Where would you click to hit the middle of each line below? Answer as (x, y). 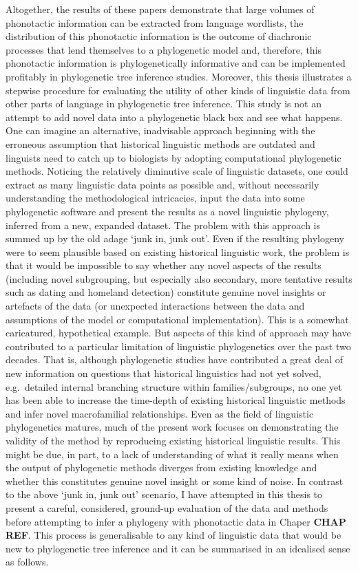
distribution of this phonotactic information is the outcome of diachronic (159, 36)
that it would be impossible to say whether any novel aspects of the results (164, 265)
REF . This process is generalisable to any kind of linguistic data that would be (173, 535)
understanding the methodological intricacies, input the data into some (155, 198)
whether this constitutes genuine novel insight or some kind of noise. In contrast (175, 481)
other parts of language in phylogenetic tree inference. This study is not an (164, 104)
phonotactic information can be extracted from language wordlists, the (155, 22)
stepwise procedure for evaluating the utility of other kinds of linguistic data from (178, 90)
